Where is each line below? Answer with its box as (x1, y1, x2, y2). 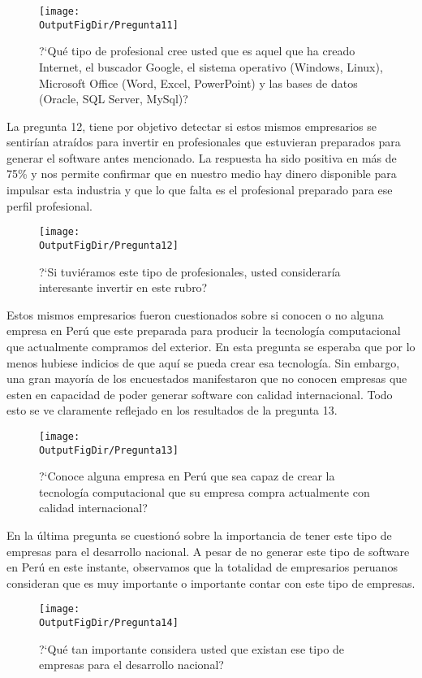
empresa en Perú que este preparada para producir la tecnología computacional (6, 322, 401, 339)
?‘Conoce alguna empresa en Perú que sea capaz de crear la (39, 467, 335, 485)
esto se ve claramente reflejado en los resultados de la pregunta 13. (6, 402, 338, 419)
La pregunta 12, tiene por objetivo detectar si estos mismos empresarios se (6, 117, 377, 134)
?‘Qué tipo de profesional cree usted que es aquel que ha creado (39, 42, 355, 59)
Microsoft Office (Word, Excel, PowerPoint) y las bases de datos (39, 74, 358, 91)
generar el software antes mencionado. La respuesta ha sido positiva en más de (6, 149, 397, 166)
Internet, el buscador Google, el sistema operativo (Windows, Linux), (39, 58, 383, 75)
